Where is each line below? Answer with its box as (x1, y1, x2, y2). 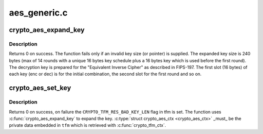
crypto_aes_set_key (9, 84, 72, 92)
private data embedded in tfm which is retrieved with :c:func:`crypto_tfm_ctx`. (9, 122, 167, 128)
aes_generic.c (9, 7, 68, 18)
